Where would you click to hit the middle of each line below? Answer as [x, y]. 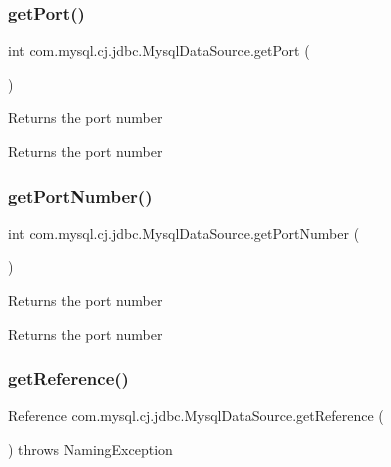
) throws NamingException [90, 449]
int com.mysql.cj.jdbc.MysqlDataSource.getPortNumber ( [184, 232]
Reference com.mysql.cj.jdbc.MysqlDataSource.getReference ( [196, 415]
